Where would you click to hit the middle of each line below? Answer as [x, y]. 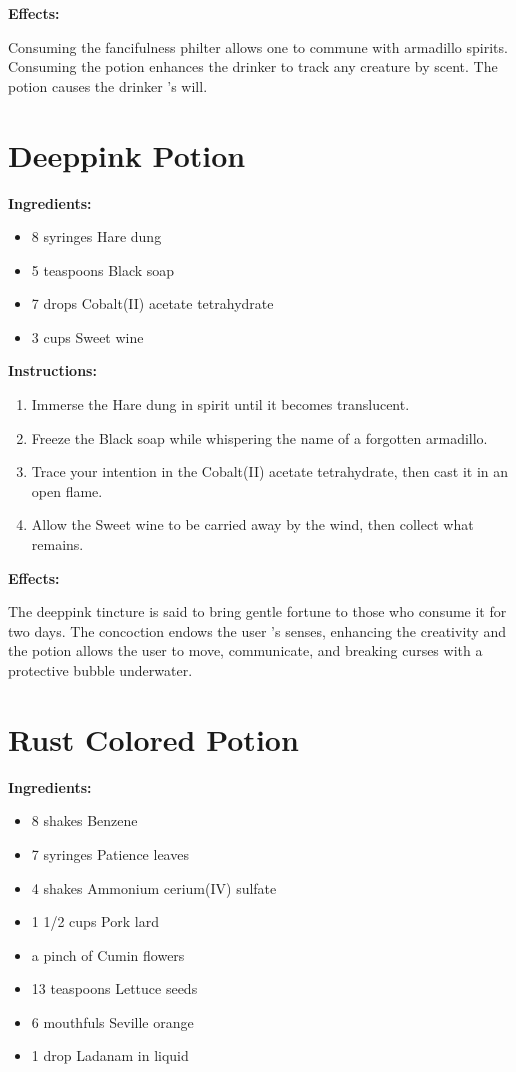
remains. [57, 544]
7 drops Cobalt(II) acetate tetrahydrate [152, 303]
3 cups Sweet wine [87, 336]
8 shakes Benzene [84, 820]
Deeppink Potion [127, 154]
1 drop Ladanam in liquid [110, 1055]
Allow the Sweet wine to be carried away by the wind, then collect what [252, 524]
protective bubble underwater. [100, 670]
